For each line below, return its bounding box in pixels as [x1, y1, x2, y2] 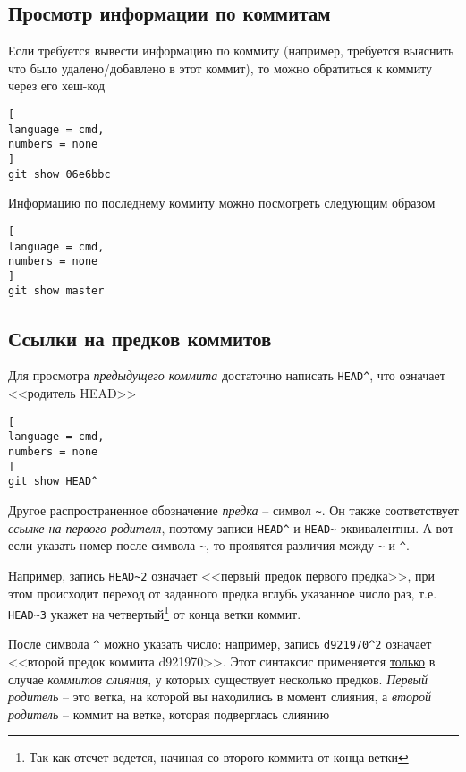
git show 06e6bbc [8, 167, 111, 181]
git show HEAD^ [8, 475, 98, 488]
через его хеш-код [8, 76, 106, 95]
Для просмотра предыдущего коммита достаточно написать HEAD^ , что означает [8, 366, 445, 385]
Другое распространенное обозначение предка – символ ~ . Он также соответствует [8, 500, 459, 519]
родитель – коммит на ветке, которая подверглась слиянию [8, 704, 330, 723]
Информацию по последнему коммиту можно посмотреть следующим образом [8, 193, 436, 212]
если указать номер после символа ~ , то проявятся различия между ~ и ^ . [8, 536, 410, 555]
